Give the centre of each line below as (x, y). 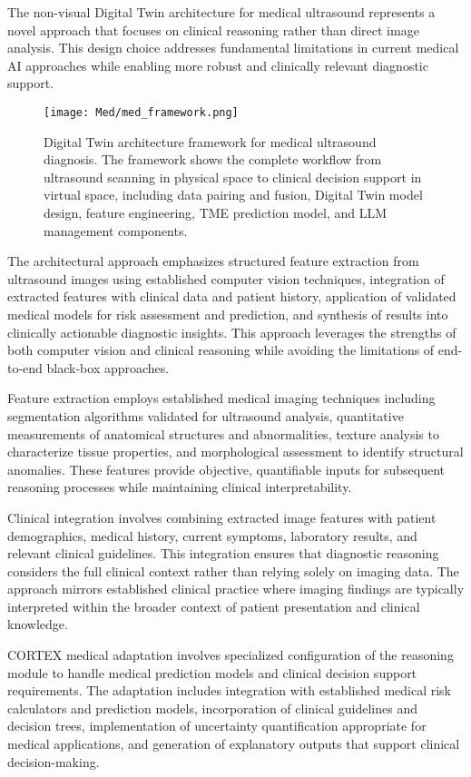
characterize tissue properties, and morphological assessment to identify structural (235, 452)
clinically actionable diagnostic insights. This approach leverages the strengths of (232, 332)
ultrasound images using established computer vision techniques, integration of (226, 278)
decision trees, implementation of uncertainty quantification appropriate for (217, 726)
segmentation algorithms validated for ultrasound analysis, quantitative (206, 415)
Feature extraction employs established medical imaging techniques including (221, 398)
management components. (116, 230)
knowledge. (38, 624)
